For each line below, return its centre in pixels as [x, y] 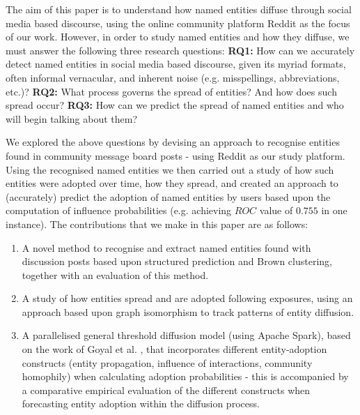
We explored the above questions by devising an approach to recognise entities [173, 142]
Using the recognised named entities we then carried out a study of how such [170, 169]
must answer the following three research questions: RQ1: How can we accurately [180, 50]
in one [334, 210]
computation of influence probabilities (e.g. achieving [119, 210]
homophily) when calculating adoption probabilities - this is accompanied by [185, 376]
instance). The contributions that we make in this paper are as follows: [157, 224]
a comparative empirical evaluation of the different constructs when [166, 390]
